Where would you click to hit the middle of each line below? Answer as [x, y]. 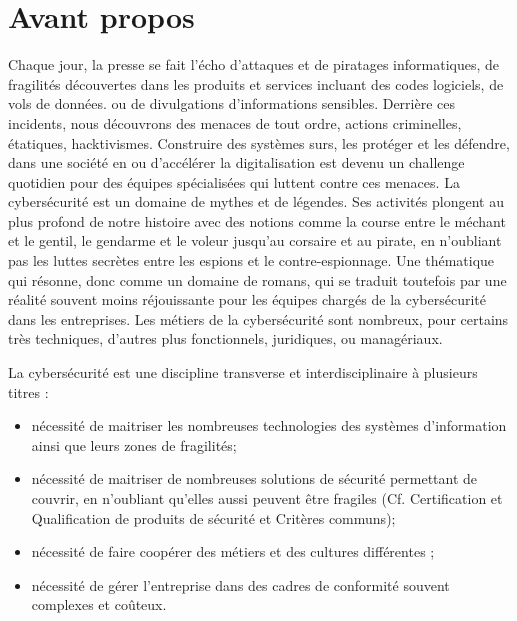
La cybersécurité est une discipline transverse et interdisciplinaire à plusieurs [243, 372]
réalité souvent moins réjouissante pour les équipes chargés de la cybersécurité [247, 299]
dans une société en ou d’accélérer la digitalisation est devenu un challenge [236, 162]
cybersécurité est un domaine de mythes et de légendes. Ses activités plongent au [256, 201]
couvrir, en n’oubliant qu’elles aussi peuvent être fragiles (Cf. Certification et [267, 498]
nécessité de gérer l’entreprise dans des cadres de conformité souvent [240, 584]
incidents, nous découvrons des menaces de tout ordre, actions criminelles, [235, 122]
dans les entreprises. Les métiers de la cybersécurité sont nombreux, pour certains [258, 318]
